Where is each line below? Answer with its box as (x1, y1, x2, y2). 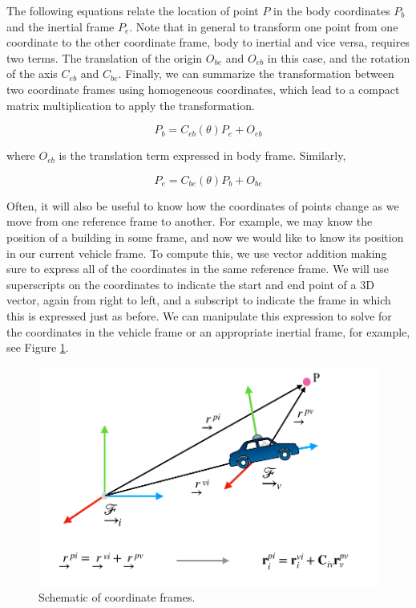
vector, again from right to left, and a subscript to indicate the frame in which (6, 292, 391, 308)
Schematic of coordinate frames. (38, 589, 196, 606)
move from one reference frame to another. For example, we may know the (6, 213, 373, 230)
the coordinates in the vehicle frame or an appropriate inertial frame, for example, (6, 323, 410, 340)
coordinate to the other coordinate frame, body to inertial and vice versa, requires (6, 34, 410, 51)
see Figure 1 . (6, 339, 69, 356)
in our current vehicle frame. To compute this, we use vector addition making (6, 244, 387, 261)
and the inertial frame (6, 18, 115, 35)
